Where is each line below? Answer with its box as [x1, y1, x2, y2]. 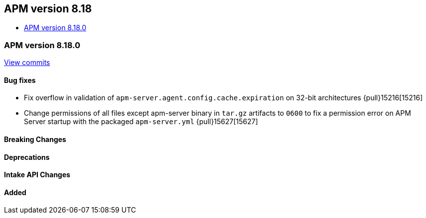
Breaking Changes [4, 135, 66, 144]
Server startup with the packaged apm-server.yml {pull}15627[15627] [24, 117, 258, 126]
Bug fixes [4, 75, 36, 84]
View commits [4, 58, 50, 67]
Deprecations [4, 152, 50, 161]
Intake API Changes [4, 170, 71, 179]
